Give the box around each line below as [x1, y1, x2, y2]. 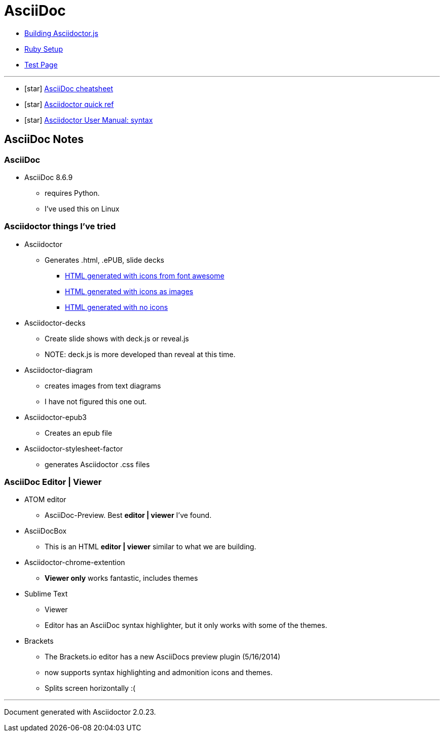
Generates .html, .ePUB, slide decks [45, 255, 164, 264]
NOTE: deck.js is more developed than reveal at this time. [45, 349, 236, 359]
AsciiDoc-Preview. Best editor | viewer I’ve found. [45, 511, 212, 520]
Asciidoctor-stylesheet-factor [24, 444, 123, 453]
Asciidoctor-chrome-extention [24, 558, 125, 567]
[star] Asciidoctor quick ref [24, 99, 114, 109]
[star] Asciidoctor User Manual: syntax [24, 115, 153, 124]
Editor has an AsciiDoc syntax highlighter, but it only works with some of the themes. [45, 621, 327, 630]
